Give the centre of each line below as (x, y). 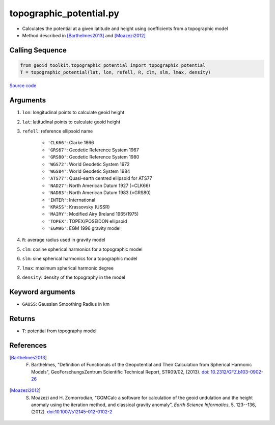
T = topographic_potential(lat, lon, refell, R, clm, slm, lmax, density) (116, 72)
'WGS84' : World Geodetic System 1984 (89, 171)
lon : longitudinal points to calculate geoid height (73, 113)
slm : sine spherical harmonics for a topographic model (80, 259)
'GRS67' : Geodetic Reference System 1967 (93, 150)
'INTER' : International (72, 200)
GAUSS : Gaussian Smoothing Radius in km (66, 304)
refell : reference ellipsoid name (58, 131)
